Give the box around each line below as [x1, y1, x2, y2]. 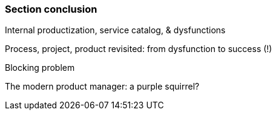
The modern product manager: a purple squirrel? [5, 81, 200, 92]
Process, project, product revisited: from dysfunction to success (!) [5, 44, 272, 54]
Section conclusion [5, 3, 97, 15]
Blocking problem [5, 62, 75, 73]
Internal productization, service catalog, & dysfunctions [5, 25, 226, 36]
